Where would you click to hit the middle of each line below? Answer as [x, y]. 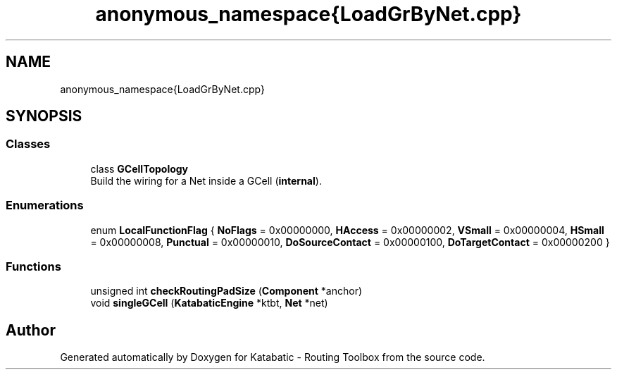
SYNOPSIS [44, 116]
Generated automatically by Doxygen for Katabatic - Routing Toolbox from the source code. [273, 357]
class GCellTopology [139, 168]
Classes [28, 144]
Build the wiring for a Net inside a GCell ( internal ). [206, 180]
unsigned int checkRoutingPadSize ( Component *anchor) [226, 291]
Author [31, 330]
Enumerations [45, 205]
